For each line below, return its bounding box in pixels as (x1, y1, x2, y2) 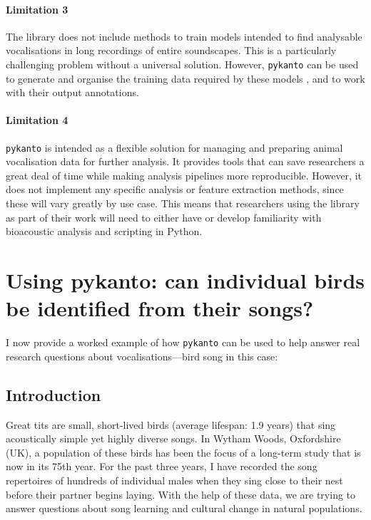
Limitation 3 (6, 1, 68, 16)
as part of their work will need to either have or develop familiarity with (6, 209, 322, 224)
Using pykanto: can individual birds (6, 266, 365, 295)
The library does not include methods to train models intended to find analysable (6, 28, 362, 43)
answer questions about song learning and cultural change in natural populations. (6, 501, 362, 516)
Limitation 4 (6, 113, 68, 128)
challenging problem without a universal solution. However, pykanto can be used (6, 56, 359, 71)
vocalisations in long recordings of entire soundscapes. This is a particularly (6, 43, 337, 58)
